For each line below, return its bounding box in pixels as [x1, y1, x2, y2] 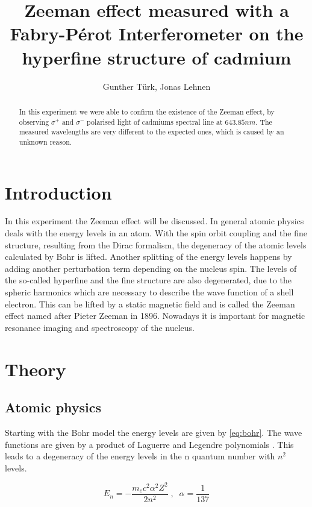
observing [19, 116, 49, 127]
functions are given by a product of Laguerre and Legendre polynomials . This [5, 438, 294, 450]
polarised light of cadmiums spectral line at [87, 116, 223, 127]
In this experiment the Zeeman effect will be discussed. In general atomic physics [5, 215, 304, 227]
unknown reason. [19, 136, 72, 146]
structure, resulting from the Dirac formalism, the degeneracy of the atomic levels [5, 238, 307, 251]
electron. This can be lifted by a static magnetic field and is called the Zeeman [5, 297, 295, 310]
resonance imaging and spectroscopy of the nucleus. [5, 321, 195, 333]
